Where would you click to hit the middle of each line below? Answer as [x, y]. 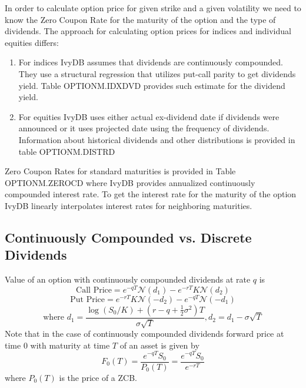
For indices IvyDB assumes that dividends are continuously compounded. [151, 62]
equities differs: [32, 42]
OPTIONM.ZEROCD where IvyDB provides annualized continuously [130, 182]
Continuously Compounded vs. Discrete [128, 237]
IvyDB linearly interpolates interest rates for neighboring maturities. [129, 205]
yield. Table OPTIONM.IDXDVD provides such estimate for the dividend [152, 85]
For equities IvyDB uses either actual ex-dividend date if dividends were [149, 116]
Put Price [88, 299]
